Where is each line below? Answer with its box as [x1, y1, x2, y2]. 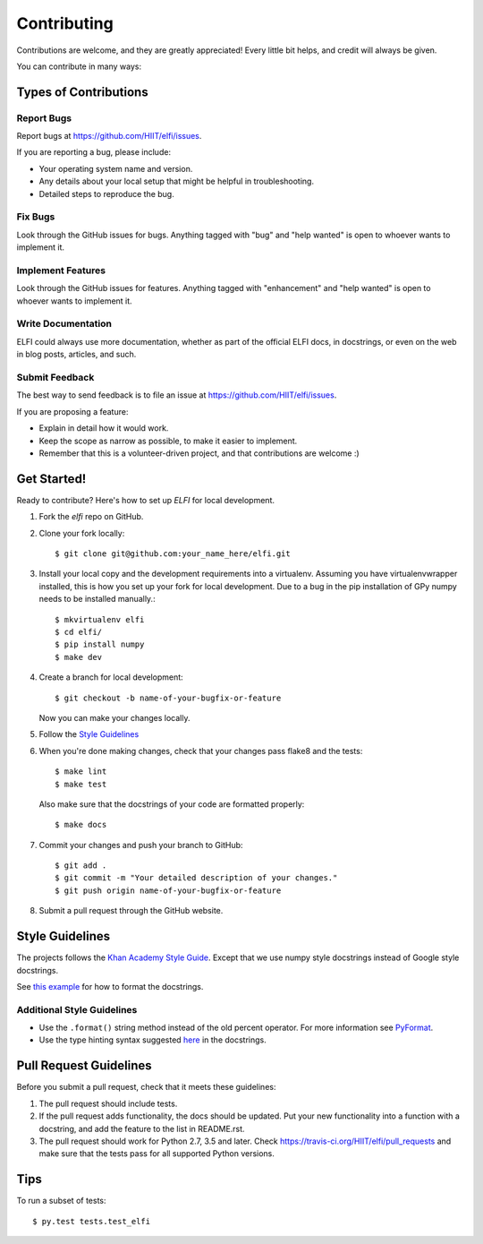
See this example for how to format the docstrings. [16, 981, 204, 991]
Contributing [16, 13, 114, 33]
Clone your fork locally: [38, 528, 125, 538]
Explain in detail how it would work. [38, 423, 169, 433]
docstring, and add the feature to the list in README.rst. [38, 1123, 245, 1134]
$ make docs [55, 819, 107, 830]
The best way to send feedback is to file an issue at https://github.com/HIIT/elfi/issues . [16, 390, 337, 400]
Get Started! [16, 471, 87, 486]
